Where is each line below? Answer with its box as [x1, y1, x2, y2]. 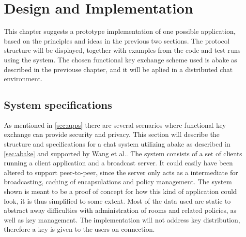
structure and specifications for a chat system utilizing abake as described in [4, 139, 231, 149]
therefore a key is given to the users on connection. [4, 224, 155, 234]
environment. [4, 74, 43, 84]
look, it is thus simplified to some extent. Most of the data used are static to [4, 195, 231, 206]
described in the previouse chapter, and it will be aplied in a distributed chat [4, 64, 233, 74]
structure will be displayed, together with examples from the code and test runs [4, 45, 241, 55]
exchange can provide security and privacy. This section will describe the [4, 129, 220, 139]
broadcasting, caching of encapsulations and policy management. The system [4, 177, 232, 187]
